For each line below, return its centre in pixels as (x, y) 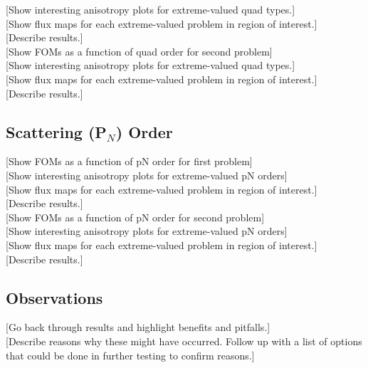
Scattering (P (56, 131)
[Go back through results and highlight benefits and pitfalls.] (138, 327)
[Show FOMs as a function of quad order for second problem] (139, 51)
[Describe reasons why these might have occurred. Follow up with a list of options (184, 341)
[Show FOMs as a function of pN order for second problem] (135, 217)
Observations (54, 297)
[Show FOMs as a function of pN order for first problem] (129, 161)
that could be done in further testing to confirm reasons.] (130, 355)
